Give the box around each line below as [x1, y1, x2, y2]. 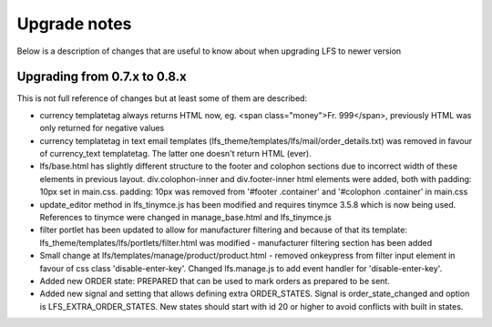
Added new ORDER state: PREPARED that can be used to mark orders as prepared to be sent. [39, 275, 391, 286]
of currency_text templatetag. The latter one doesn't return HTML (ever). [39, 148, 312, 159]
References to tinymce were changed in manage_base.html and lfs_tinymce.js [39, 211, 332, 222]
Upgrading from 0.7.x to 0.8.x [16, 69, 187, 85]
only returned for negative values [39, 123, 165, 134]
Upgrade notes [16, 14, 132, 34]
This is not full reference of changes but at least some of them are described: [16, 93, 308, 104]
